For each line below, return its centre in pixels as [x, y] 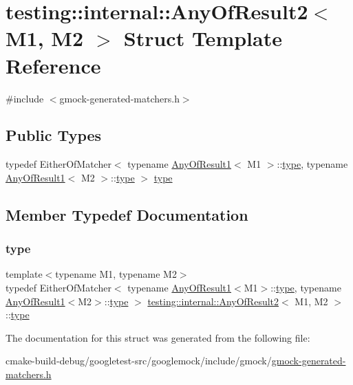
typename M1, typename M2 [116, 274]
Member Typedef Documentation [127, 214]
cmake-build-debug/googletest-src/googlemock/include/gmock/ [139, 361]
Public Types [54, 135]
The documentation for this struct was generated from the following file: [158, 337]
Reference [53, 65]
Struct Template [203, 38]
